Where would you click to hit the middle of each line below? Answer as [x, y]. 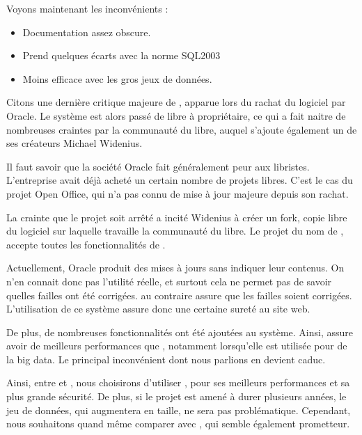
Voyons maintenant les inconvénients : [87, 8]
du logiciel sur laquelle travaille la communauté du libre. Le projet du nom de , [175, 231]
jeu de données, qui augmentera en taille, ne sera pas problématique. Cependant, [179, 410]
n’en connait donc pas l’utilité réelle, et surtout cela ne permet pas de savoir [169, 281]
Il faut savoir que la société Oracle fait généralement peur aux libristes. [158, 166]
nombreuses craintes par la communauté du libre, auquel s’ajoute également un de [182, 129]
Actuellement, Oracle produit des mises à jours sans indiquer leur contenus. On [175, 268]
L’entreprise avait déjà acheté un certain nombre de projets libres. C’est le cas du [180, 180]
